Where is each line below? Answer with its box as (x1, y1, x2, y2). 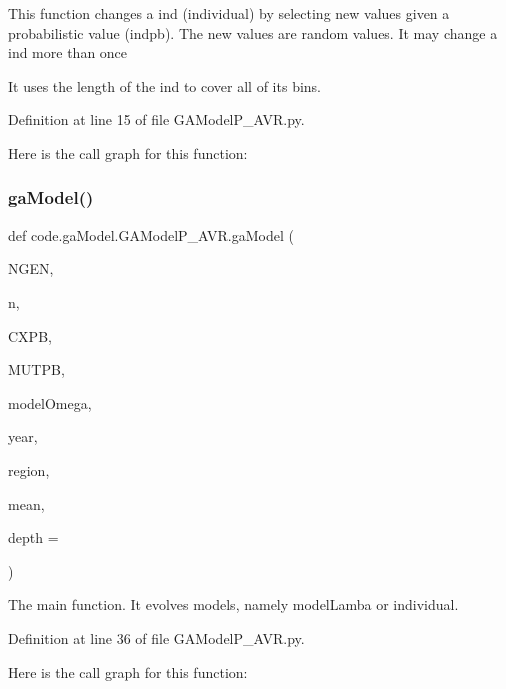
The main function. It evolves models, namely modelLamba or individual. (8, 594, 459, 615)
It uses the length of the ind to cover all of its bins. (8, 75, 321, 96)
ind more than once (8, 42, 128, 63)
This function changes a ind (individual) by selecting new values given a (8, 3, 450, 23)
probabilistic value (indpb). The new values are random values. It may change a (8, 22, 498, 43)
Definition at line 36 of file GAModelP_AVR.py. (8, 627, 305, 648)
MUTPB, (8, 359, 65, 380)
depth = (8, 527, 59, 548)
